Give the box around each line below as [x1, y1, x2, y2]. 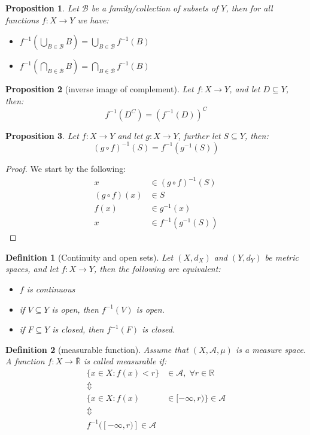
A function [5, 355, 45, 367]
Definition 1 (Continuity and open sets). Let [5, 250, 174, 263]
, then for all [226, 2, 273, 14]
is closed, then [52, 323, 104, 336]
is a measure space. [235, 343, 306, 355]
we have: [77, 13, 109, 26]
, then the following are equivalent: [93, 262, 221, 275]
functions [5, 13, 39, 26]
